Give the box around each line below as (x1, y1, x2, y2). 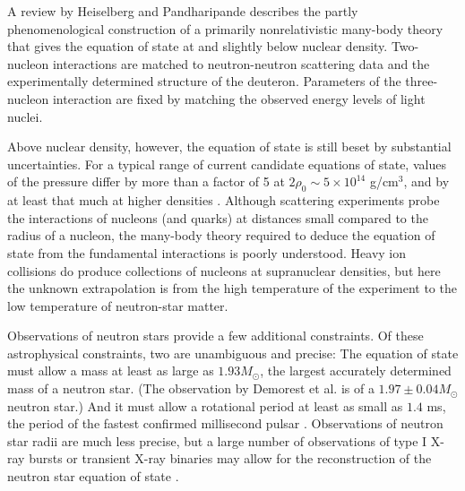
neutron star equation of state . (7, 467, 179, 486)
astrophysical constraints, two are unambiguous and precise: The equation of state (7, 343, 459, 362)
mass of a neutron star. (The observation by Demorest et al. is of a (7, 379, 375, 398)
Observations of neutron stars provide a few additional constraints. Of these (7, 326, 424, 345)
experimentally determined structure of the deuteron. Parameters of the (7, 72, 401, 90)
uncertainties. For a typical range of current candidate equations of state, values (7, 154, 446, 173)
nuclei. (7, 107, 43, 125)
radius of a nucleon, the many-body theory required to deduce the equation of (7, 226, 435, 245)
